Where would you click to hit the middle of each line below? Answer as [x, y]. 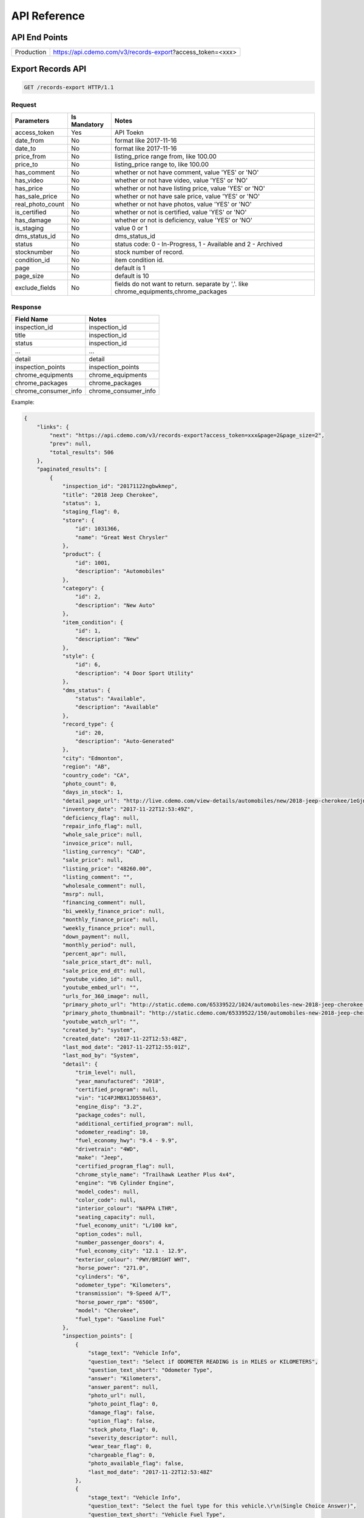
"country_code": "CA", [96, 775]
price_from [30, 157]
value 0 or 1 [131, 228]
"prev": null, [70, 444]
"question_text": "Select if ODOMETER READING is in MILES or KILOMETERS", [203, 1361]
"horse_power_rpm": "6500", [117, 1302]
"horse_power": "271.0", [112, 1268]
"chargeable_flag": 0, [122, 1455]
